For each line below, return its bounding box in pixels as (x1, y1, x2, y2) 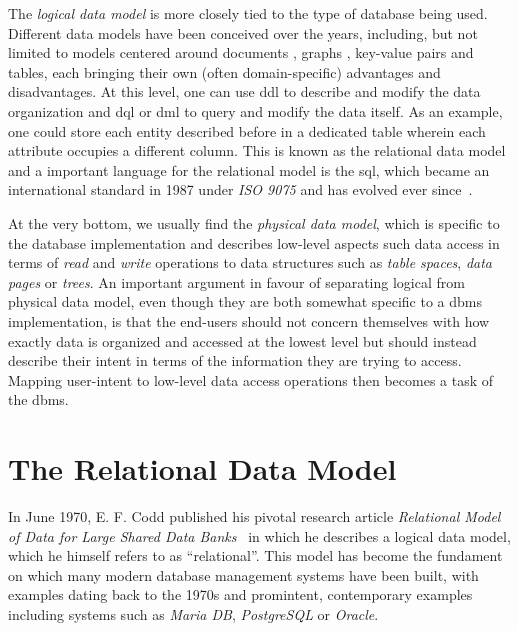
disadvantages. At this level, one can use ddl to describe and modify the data (8, 81, 481, 102)
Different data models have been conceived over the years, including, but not (8, 22, 478, 43)
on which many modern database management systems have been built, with (8, 564, 479, 585)
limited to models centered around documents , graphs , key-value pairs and (8, 42, 474, 63)
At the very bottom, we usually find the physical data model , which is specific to (8, 212, 500, 233)
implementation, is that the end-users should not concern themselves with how (8, 310, 490, 331)
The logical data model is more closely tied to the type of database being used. (8, 3, 488, 23)
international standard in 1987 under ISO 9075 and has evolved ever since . (8, 179, 473, 200)
